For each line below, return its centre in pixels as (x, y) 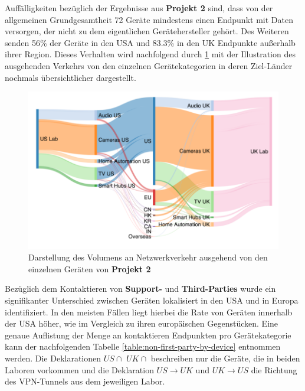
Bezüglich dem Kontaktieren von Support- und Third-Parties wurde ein (140, 289)
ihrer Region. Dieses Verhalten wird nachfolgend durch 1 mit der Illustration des (150, 54)
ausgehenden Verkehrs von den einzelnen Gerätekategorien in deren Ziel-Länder (149, 65)
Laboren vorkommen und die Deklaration (79, 369)
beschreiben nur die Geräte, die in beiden (225, 358)
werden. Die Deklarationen (53, 358)
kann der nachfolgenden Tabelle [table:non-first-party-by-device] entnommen (143, 346)
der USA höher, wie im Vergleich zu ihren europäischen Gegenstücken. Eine (142, 323)
